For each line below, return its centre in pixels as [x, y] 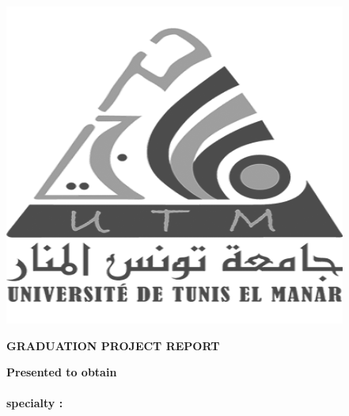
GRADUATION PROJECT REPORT [113, 345]
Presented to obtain [62, 372]
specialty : [35, 403]
